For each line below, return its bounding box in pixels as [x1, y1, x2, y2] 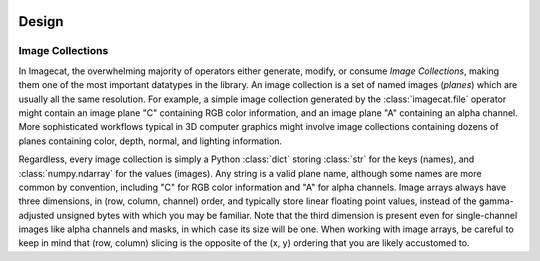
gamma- [478, 195, 514, 207]
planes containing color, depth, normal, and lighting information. [18, 135, 283, 147]
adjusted [18, 209, 55, 221]
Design [18, 13, 64, 30]
